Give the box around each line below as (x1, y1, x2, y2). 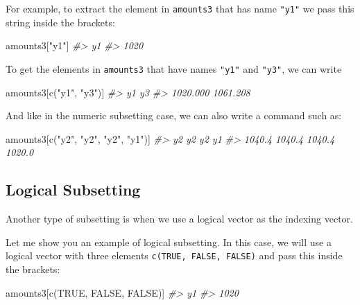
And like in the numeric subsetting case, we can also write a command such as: (6, 108, 342, 123)
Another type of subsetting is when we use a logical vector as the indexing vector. (6, 211, 353, 226)
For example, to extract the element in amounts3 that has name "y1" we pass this (6, 1, 354, 15)
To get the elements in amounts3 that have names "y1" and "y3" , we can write (6, 61, 342, 76)
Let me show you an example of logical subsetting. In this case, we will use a (6, 234, 332, 249)
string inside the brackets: (6, 15, 115, 29)
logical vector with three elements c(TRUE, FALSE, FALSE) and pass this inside (6, 248, 343, 263)
